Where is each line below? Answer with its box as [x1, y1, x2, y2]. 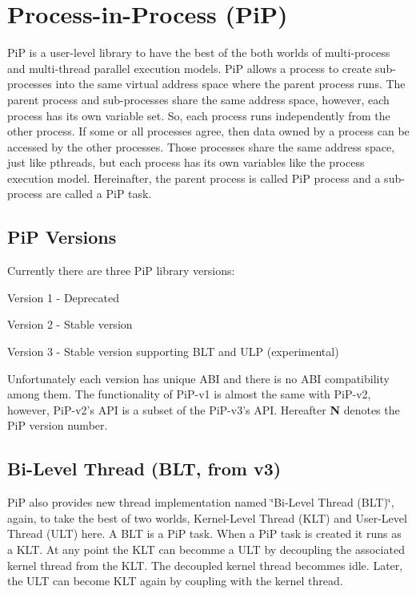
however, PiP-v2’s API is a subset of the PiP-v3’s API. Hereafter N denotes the [7, 401, 400, 418]
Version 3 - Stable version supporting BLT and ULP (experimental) [7, 343, 339, 360]
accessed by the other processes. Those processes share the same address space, [7, 138, 395, 155]
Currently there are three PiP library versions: [7, 262, 235, 279]
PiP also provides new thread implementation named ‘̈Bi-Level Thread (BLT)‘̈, [7, 494, 394, 511]
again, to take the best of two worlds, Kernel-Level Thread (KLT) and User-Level [7, 509, 407, 526]
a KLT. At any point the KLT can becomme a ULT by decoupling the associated [7, 541, 405, 557]
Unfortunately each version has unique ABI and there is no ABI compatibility [7, 370, 390, 386]
